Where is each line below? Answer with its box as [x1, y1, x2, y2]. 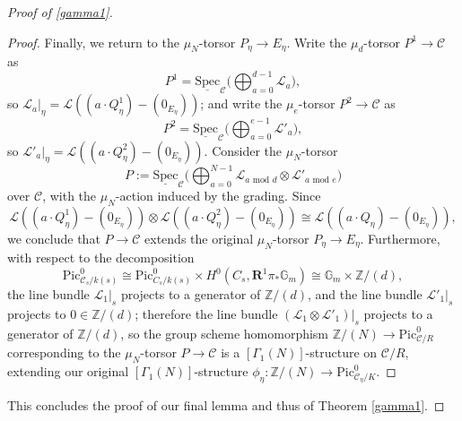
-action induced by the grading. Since [115, 186, 321, 205]
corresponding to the [7, 343, 121, 362]
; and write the [200, 94, 283, 113]
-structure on [305, 343, 378, 362]
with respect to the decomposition [7, 248, 195, 267]
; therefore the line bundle [135, 304, 278, 322]
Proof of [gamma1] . [7, 3, 113, 21]
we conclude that [7, 228, 100, 247]
